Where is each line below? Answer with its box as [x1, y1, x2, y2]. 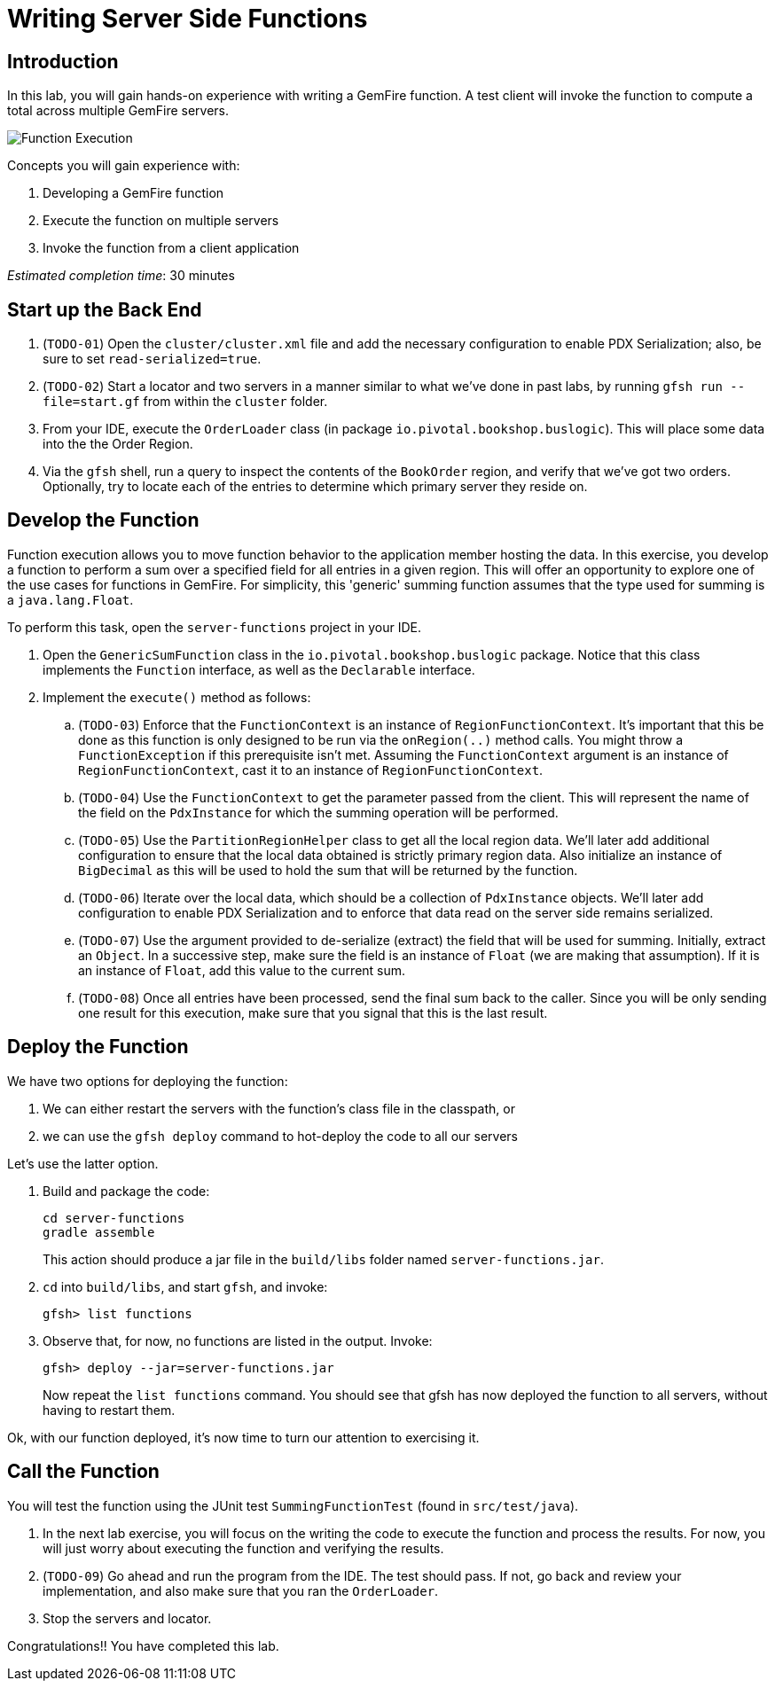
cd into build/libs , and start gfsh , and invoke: [43, 1278, 328, 1294]
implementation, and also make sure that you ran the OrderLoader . [43, 1582, 439, 1598]
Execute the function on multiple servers [43, 213, 279, 229]
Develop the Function [7, 509, 200, 532]
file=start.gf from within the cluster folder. [43, 394, 328, 410]
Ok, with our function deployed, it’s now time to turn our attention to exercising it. [7, 1429, 480, 1445]
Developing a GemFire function [43, 185, 224, 201]
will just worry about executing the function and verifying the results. [43, 1540, 444, 1556]
